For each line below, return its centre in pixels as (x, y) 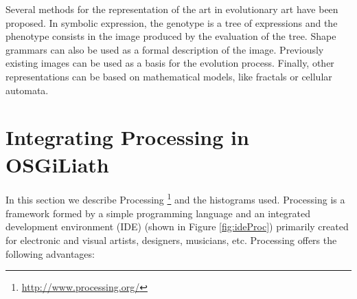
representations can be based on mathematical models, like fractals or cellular (169, 76)
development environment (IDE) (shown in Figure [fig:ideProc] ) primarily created (177, 226)
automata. (27, 90)
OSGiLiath (57, 164)
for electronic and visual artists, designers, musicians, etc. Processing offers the (171, 240)
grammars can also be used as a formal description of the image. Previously (165, 49)
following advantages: (50, 253)
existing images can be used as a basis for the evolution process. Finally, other (170, 63)
